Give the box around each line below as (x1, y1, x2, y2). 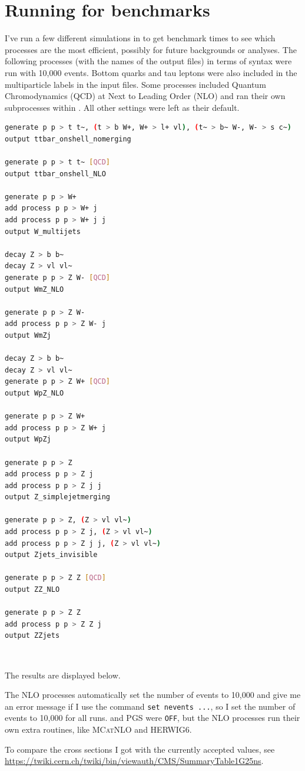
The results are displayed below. (5, 668, 121, 681)
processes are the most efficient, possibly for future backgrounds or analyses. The (5, 43, 297, 55)
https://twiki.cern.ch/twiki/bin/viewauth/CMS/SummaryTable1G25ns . (5, 754, 264, 767)
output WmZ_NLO (5, 285, 64, 294)
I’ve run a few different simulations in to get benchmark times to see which (5, 32, 276, 44)
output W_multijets (5, 227, 81, 236)
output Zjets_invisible (5, 551, 98, 559)
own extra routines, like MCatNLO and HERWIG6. (5, 723, 192, 736)
